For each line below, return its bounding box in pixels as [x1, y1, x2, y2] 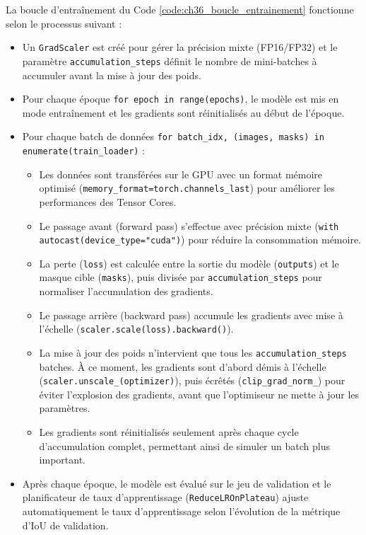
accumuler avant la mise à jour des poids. [22, 67, 201, 82]
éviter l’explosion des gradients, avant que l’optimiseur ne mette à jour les [39, 386, 360, 401]
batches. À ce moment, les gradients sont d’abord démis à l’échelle [39, 359, 326, 374]
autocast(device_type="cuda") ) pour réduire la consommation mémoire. [39, 232, 361, 247]
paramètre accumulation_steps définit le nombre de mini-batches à [22, 53, 317, 68]
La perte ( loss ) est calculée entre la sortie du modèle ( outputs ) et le [39, 255, 339, 270]
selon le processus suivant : [6, 16, 122, 30]
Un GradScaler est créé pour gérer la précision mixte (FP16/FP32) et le [22, 40, 338, 54]
